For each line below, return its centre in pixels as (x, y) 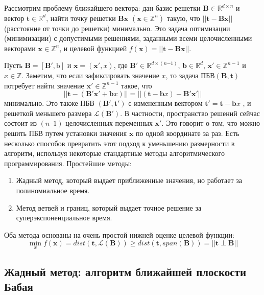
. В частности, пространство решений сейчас (190, 113)
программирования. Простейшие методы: (68, 163)
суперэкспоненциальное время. (64, 218)
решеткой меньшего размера (48, 113)
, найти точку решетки (81, 18)
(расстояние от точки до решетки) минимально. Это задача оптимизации (117, 28)
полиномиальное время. (53, 190)
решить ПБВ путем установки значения (66, 133)
